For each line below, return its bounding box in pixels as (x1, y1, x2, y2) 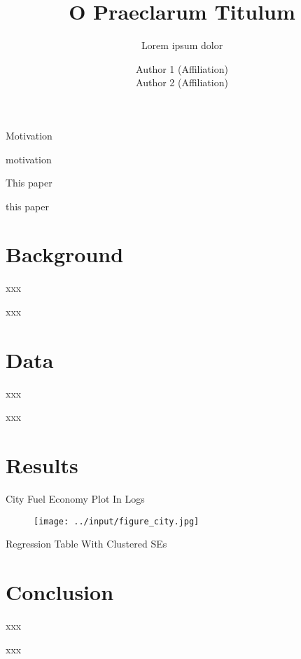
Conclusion (6, 578, 114, 606)
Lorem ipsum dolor (141, 38, 223, 53)
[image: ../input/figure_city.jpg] (34, 516, 199, 526)
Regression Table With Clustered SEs (6, 536, 167, 551)
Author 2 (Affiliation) (136, 75, 228, 90)
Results (6, 451, 78, 480)
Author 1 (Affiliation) (136, 61, 228, 76)
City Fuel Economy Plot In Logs (6, 491, 145, 506)
